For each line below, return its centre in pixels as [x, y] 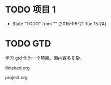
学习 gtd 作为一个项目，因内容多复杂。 [45, 58]
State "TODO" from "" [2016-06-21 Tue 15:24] [59, 23]
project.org [17, 77]
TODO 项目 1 [31, 10]
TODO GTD [28, 44]
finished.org [17, 68]
